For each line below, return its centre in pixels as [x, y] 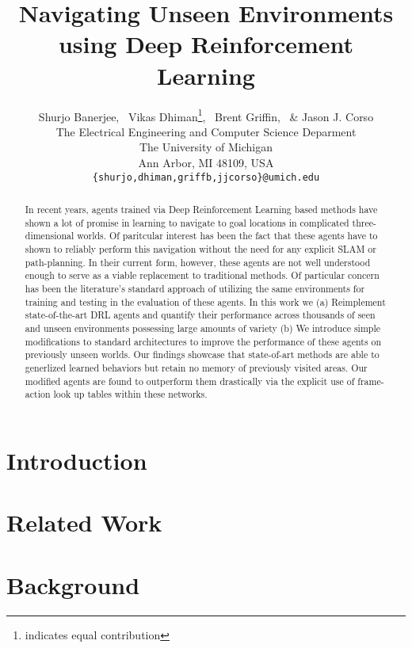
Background [73, 584]
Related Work [84, 522]
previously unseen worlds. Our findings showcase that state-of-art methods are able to [202, 354]
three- [364, 222]
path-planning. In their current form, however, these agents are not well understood [198, 262]
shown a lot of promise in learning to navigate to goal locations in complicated [187, 222]
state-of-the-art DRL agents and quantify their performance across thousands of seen [200, 315]
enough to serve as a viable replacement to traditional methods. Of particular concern [202, 275]
